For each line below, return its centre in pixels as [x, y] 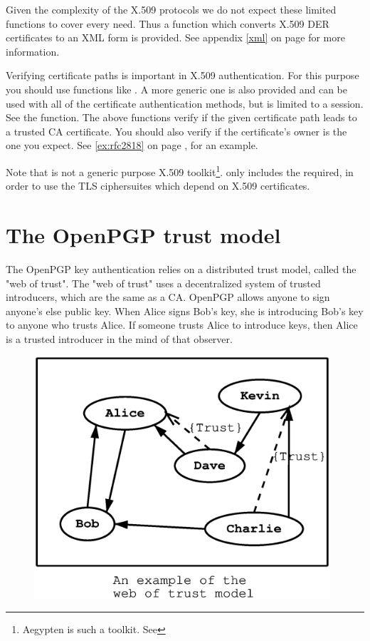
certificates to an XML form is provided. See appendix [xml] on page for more [175, 37]
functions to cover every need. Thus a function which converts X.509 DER [168, 23]
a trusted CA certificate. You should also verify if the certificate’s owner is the [176, 131]
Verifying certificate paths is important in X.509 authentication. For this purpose [183, 75]
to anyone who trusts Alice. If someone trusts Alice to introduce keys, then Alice [182, 325]
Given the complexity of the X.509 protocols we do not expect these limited [171, 9]
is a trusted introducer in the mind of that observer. [119, 338]
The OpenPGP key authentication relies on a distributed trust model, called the [181, 268]
